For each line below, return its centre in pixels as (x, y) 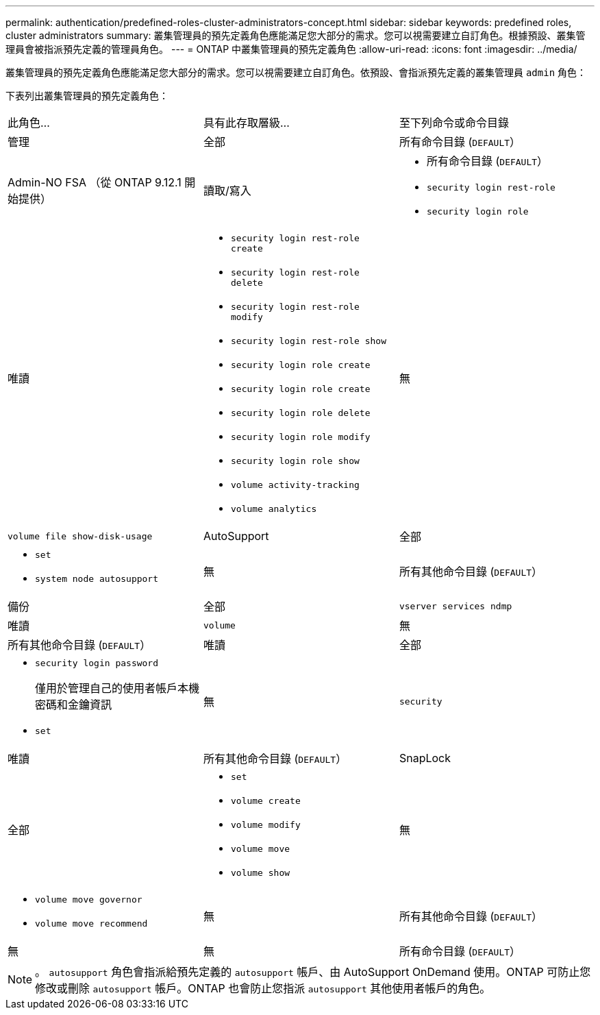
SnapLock (425, 758)
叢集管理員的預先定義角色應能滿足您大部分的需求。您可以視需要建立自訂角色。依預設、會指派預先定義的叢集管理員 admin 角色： (296, 72)
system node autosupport (97, 579)
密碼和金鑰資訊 (74, 705)
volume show (260, 873)
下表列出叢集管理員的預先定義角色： (87, 96)
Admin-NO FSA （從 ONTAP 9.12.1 (95, 182)
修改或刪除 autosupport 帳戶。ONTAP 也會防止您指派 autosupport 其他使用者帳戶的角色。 (263, 988)
